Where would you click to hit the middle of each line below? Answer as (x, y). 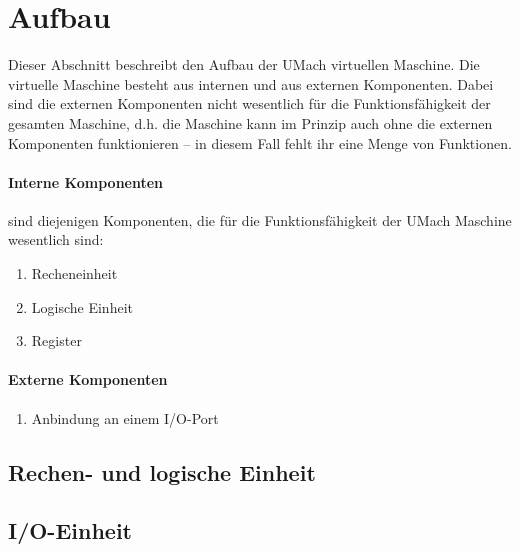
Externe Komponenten (88, 379)
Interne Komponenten (86, 181)
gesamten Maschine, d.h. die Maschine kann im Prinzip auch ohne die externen (250, 122)
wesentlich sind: (56, 239)
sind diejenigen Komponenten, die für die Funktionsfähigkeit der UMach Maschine (260, 219)
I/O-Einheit (70, 530)
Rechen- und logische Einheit (162, 471)
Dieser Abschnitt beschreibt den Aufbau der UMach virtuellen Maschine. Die (244, 64)
